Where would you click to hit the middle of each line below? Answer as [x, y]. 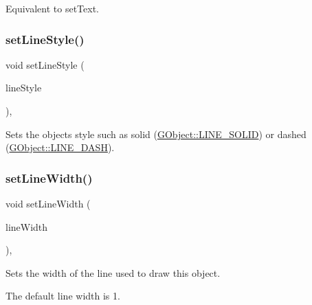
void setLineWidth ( [48, 203]
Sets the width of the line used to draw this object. [113, 272]
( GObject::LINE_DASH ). [60, 147]
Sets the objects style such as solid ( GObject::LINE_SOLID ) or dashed [156, 134]
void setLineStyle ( [45, 64]
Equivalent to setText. [52, 8]
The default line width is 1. [63, 296]
